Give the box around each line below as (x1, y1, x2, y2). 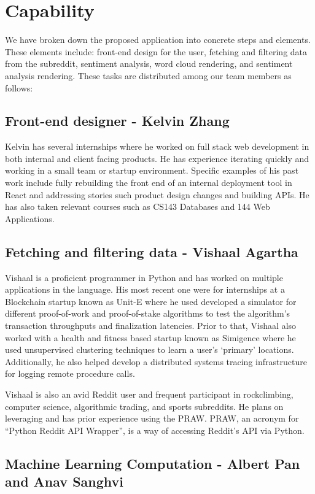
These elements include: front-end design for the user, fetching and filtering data (5, 45, 308, 58)
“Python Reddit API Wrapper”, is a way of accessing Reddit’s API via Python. (5, 423, 305, 436)
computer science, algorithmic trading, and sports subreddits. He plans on (5, 399, 284, 412)
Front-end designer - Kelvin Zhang (5, 111, 230, 130)
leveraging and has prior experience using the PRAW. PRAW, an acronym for (5, 412, 299, 425)
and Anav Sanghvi (5, 472, 123, 491)
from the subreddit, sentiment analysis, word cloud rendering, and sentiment (5, 57, 293, 70)
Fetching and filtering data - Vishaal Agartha (5, 242, 298, 261)
